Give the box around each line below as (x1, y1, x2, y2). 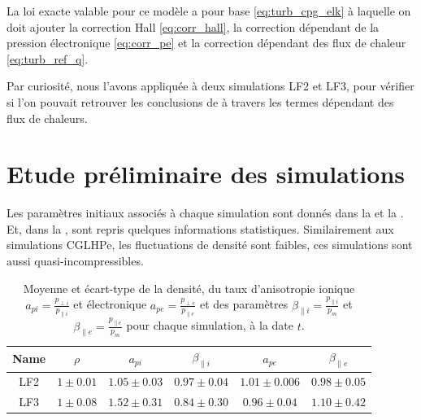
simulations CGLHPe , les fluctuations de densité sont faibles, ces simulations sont (7, 236, 413, 253)
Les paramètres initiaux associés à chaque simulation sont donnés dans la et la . (7, 204, 404, 221)
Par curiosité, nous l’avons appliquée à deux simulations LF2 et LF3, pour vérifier (7, 77, 414, 94)
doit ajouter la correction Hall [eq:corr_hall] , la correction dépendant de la (7, 18, 380, 35)
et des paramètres (199, 295, 289, 313)
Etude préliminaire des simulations (7, 157, 406, 190)
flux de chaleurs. (7, 109, 88, 126)
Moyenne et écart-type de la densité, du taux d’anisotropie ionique (23, 279, 355, 296)
